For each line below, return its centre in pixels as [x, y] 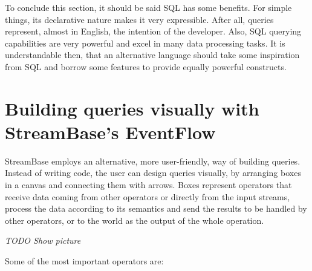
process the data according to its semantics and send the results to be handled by [156, 208]
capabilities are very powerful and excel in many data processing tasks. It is [145, 43]
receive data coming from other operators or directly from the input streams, [148, 196]
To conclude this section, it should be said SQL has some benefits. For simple [148, 7]
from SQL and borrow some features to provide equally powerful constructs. [146, 66]
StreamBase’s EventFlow [110, 132]
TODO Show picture [43, 240]
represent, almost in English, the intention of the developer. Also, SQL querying [153, 31]
